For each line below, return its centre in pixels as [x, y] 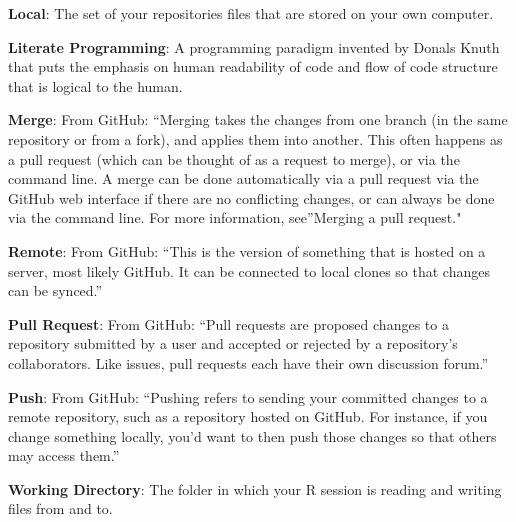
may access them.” [64, 455]
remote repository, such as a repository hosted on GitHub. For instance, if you [248, 416]
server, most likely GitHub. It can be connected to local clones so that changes [249, 270]
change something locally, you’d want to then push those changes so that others [252, 435]
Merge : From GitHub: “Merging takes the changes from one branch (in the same [258, 119]
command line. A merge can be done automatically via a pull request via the [243, 178]
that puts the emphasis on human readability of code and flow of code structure [253, 66]
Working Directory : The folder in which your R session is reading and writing [255, 488]
